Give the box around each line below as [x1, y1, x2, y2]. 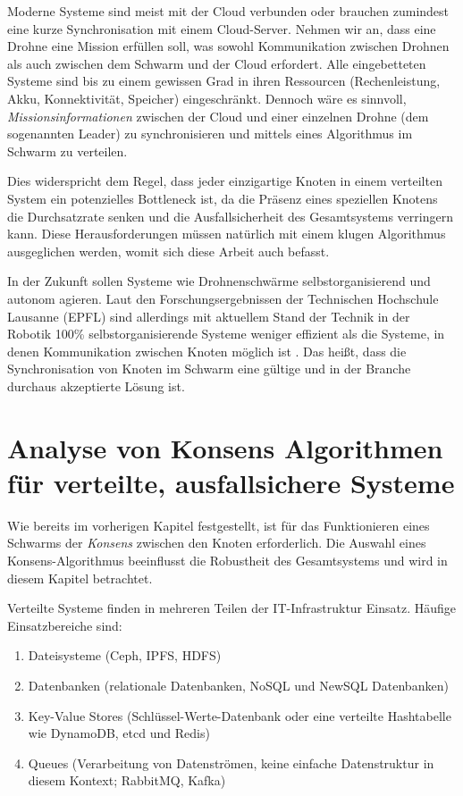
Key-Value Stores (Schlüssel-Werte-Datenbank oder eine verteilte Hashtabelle [28, 706, 451, 725]
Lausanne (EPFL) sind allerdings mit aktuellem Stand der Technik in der [7, 306, 410, 325]
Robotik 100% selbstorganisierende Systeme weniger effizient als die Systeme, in [7, 324, 445, 343]
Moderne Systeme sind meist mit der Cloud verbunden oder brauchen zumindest [7, 2, 450, 20]
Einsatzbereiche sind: [7, 616, 122, 634]
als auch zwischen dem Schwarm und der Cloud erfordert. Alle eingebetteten [7, 54, 426, 72]
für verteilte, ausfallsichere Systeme [7, 464, 455, 500]
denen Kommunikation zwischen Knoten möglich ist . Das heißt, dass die [7, 341, 407, 360]
